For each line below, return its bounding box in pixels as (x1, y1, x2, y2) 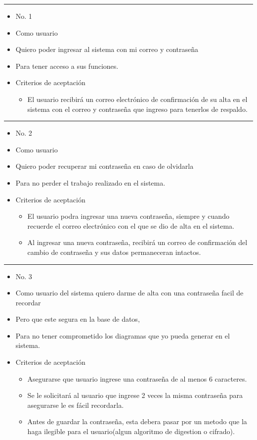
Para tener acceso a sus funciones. (15, 60, 119, 71)
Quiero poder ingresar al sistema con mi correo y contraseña (15, 44, 199, 54)
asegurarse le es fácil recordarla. (27, 399, 124, 410)
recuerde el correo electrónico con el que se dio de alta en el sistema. (27, 220, 234, 231)
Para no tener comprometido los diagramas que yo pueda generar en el (15, 330, 230, 341)
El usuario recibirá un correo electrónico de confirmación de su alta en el (27, 94, 248, 104)
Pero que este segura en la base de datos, (15, 314, 140, 324)
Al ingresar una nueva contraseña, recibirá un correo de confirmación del (27, 237, 248, 247)
